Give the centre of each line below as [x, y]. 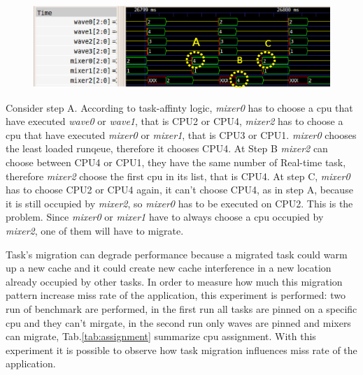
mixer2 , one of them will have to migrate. [95, 230]
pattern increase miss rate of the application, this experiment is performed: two [176, 295]
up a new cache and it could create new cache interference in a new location [169, 268]
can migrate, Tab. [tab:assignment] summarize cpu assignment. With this [161, 336]
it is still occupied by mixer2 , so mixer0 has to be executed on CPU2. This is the [179, 203]
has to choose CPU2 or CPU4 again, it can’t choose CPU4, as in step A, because [179, 190]
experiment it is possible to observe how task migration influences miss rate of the [181, 350]
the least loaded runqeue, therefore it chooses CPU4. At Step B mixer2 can [167, 148]
